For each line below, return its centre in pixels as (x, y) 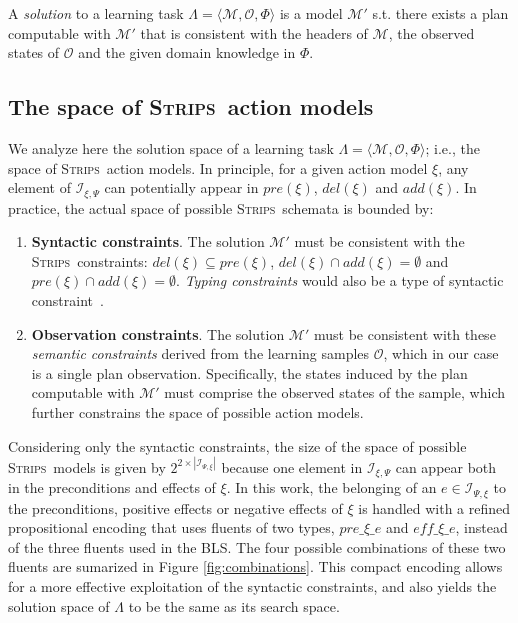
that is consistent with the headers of (254, 32)
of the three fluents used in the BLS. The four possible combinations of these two (257, 546)
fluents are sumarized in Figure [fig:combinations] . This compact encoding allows (255, 566)
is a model (311, 13)
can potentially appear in (181, 187)
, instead (481, 527)
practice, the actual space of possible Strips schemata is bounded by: (221, 207)
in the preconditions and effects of (112, 487)
